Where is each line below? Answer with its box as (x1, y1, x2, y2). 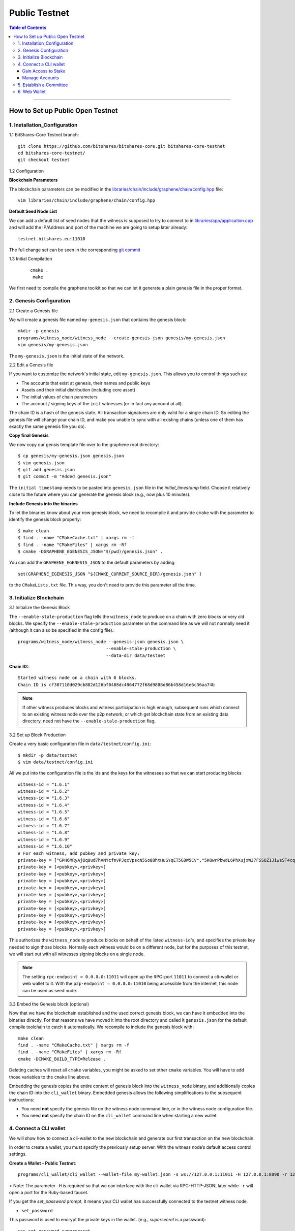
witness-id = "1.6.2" (18, 788, 70, 794)
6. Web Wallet (18, 89, 46, 95)
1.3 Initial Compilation (9, 256, 53, 262)
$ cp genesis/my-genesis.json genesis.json (18, 453, 124, 459)
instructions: (9, 1097, 34, 1102)
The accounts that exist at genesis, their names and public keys (21, 380, 150, 386)
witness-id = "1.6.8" (18, 830, 70, 836)
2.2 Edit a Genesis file (9, 362, 54, 368)
